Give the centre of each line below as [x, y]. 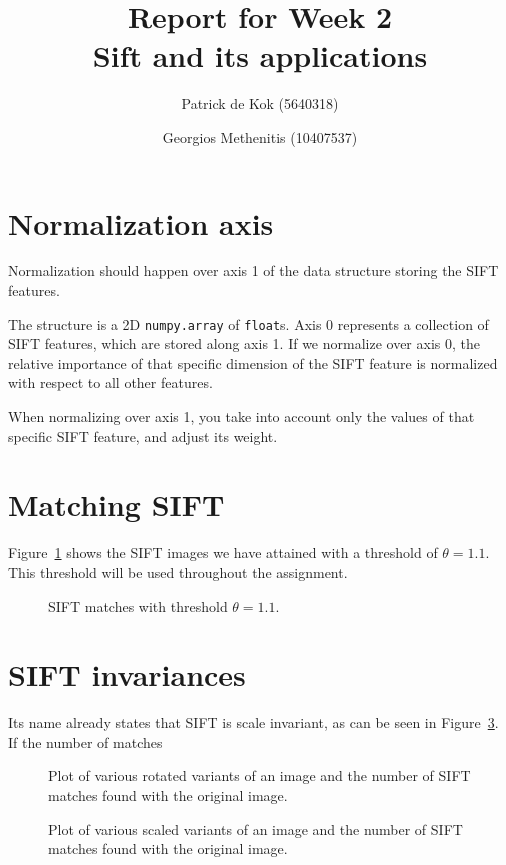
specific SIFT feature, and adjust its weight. [143, 435]
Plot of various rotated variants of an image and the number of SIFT [259, 775]
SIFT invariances [127, 674]
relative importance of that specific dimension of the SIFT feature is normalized [253, 362]
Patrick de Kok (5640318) [260, 103]
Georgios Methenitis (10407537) [260, 136]
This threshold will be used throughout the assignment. [178, 571]
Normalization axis [141, 222]
